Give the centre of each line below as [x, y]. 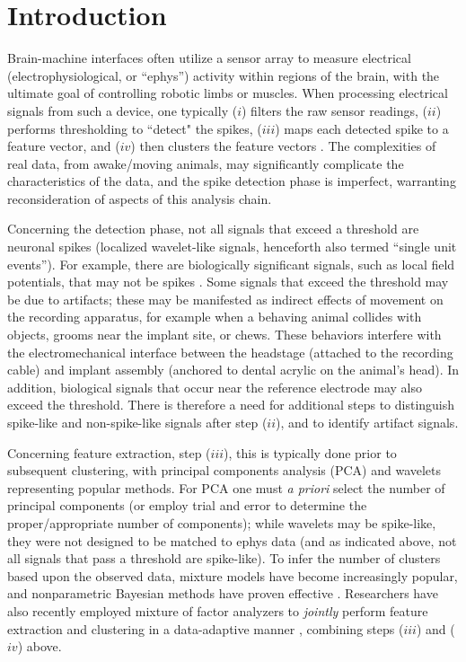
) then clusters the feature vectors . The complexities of [283, 146]
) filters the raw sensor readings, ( [334, 110]
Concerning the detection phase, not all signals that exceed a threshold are [213, 229]
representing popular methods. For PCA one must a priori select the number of [226, 487]
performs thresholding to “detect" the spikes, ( [135, 128]
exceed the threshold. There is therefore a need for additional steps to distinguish [231, 405]
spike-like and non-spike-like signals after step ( [137, 422]
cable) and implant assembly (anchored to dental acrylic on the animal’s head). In [233, 370]
